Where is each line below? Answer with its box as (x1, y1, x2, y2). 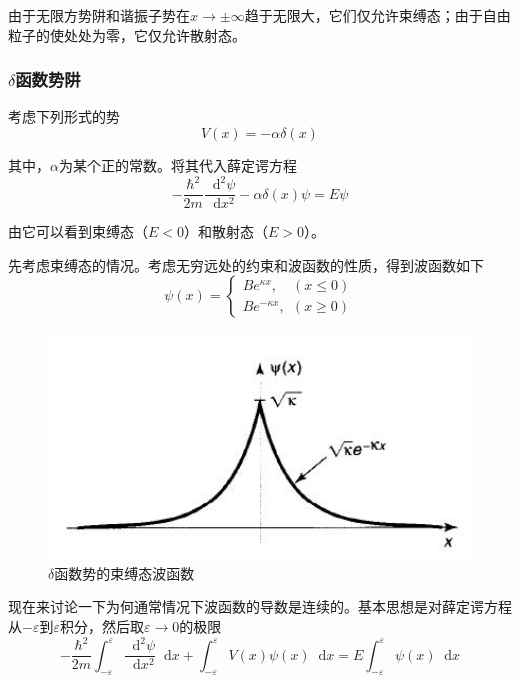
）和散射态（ (184, 221, 268, 242)
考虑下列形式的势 (8, 106, 120, 127)
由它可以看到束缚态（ (8, 221, 148, 242)
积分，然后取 (59, 615, 144, 636)
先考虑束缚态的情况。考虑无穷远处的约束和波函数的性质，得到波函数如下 (8, 254, 484, 275)
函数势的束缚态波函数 (54, 562, 195, 583)
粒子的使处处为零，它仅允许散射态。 (8, 24, 246, 45)
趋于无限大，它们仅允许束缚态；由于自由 (244, 5, 511, 25)
